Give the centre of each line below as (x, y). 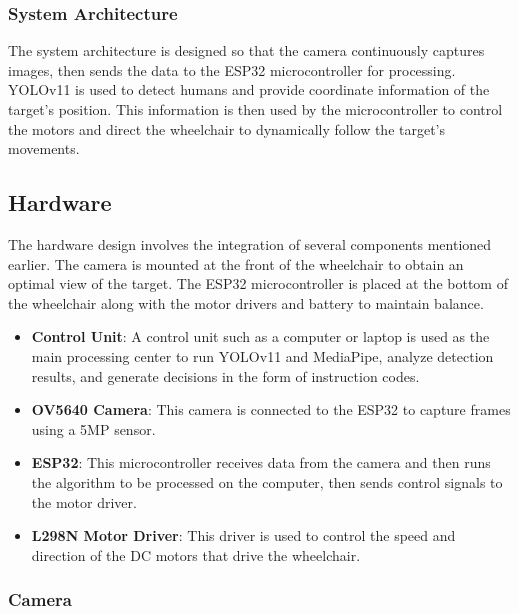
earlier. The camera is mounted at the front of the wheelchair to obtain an (236, 263)
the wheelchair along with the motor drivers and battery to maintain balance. (246, 302)
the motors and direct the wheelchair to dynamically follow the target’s (227, 128)
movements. (44, 148)
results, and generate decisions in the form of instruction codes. (225, 375)
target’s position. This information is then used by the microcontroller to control (255, 109)
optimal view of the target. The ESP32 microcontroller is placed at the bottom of (258, 283)
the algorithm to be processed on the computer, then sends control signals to (267, 481)
